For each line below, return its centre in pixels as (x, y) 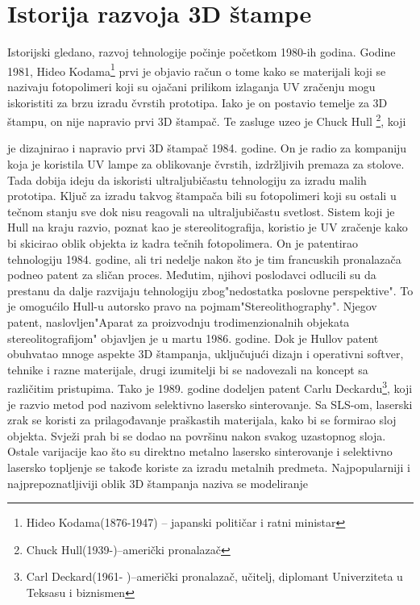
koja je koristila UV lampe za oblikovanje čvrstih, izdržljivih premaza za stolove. (206, 164)
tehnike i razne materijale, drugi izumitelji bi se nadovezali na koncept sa (188, 369)
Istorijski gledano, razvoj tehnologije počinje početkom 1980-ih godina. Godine (202, 52)
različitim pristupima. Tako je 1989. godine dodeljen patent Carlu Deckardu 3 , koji (210, 387)
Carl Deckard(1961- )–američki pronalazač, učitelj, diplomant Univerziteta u (214, 576)
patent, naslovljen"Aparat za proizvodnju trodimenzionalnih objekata (179, 321)
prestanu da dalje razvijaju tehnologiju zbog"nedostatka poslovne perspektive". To (210, 290)
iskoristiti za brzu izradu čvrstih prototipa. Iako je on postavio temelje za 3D (198, 102)
